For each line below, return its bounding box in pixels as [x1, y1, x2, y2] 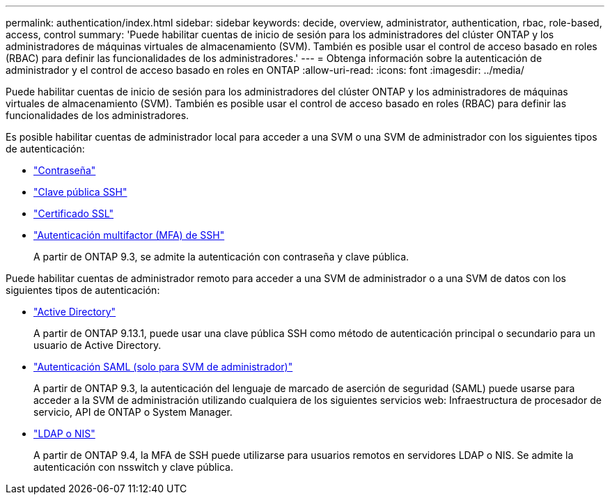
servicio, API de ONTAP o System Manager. [33, 406, 233, 418]
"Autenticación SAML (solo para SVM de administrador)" [33, 361, 293, 373]
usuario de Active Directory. [33, 339, 162, 351]
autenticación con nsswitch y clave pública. [33, 461, 233, 473]
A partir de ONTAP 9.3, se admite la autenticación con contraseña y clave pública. [33, 251, 409, 263]
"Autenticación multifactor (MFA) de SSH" [33, 229, 225, 241]
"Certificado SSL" [33, 208, 114, 219]
